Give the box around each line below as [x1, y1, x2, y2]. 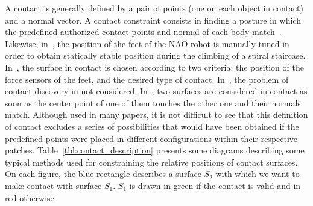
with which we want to [215, 167, 300, 180]
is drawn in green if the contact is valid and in [129, 179, 301, 192]
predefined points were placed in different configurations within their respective [5, 132, 298, 144]
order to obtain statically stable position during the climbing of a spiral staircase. [5, 49, 306, 62]
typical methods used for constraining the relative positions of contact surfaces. [5, 155, 298, 168]
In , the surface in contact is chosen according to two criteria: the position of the [5, 60, 304, 73]
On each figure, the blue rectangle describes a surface [5, 167, 201, 180]
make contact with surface [5, 179, 102, 192]
